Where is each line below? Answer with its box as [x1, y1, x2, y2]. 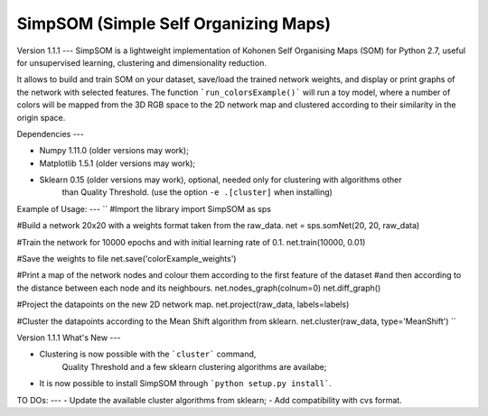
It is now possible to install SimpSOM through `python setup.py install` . [39, 378, 332, 389]
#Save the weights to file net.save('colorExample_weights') [16, 254, 237, 264]
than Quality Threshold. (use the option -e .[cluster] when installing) [61, 187, 333, 198]
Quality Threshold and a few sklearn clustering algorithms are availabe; [61, 361, 327, 372]
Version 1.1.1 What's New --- [16, 332, 121, 343]
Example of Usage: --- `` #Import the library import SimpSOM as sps [16, 203, 271, 214]
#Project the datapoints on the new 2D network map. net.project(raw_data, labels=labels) [16, 299, 350, 310]
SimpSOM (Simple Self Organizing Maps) [16, 14, 332, 33]
